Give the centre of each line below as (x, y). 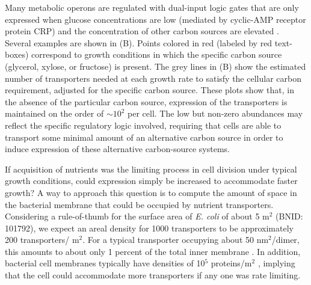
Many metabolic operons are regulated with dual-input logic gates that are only (152, 7)
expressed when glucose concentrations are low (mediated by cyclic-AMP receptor (155, 19)
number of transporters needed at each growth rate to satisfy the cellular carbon (153, 78)
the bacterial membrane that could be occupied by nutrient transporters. (139, 204)
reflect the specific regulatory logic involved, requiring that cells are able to (143, 125)
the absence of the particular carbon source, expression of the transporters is (146, 101)
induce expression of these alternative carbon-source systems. (117, 149)
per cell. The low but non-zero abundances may (215, 113)
